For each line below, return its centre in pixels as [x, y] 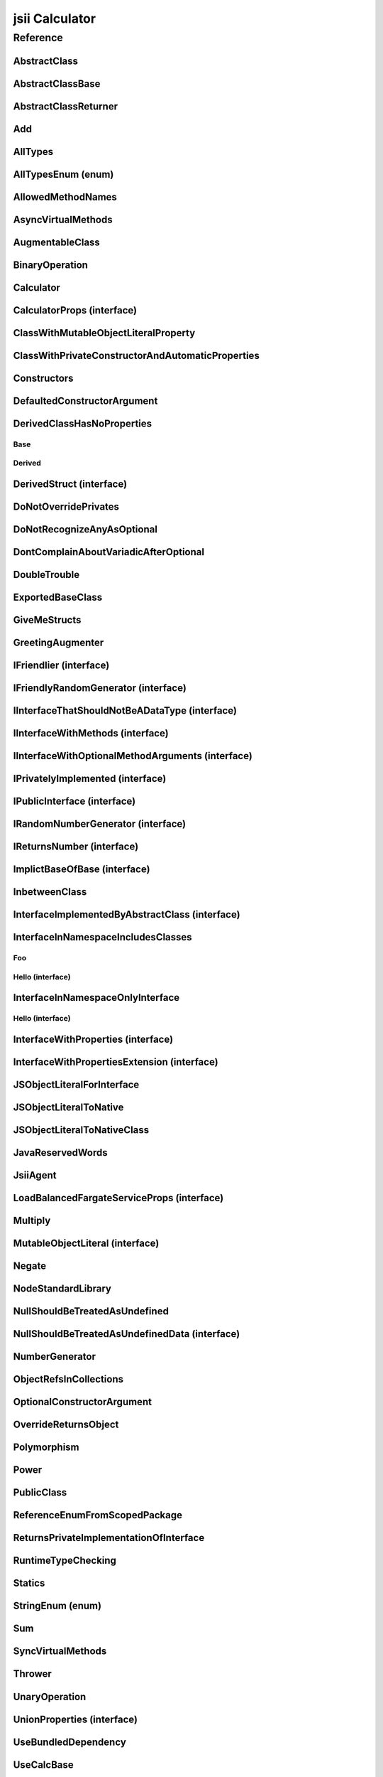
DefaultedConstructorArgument [85, 401]
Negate [29, 1266]
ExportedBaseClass [58, 597]
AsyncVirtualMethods [63, 219]
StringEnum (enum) [57, 1606]
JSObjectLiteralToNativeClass [81, 1130]
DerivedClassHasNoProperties [83, 423]
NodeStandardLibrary [62, 1289]
